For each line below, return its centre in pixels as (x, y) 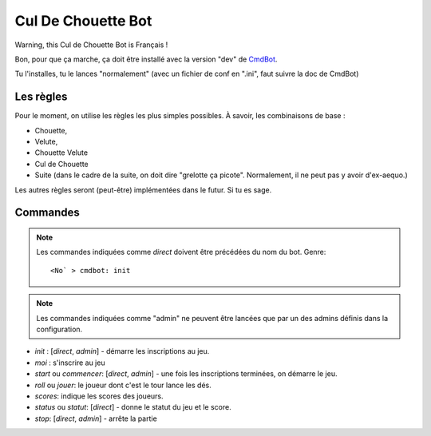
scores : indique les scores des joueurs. (99, 396)
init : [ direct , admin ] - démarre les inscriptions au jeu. (122, 351)
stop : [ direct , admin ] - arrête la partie (96, 418)
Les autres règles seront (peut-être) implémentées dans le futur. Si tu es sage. (143, 190)
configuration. (59, 329)
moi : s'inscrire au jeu (70, 363)
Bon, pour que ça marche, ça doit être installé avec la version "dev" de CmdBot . (146, 59)
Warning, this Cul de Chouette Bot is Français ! (91, 45)
